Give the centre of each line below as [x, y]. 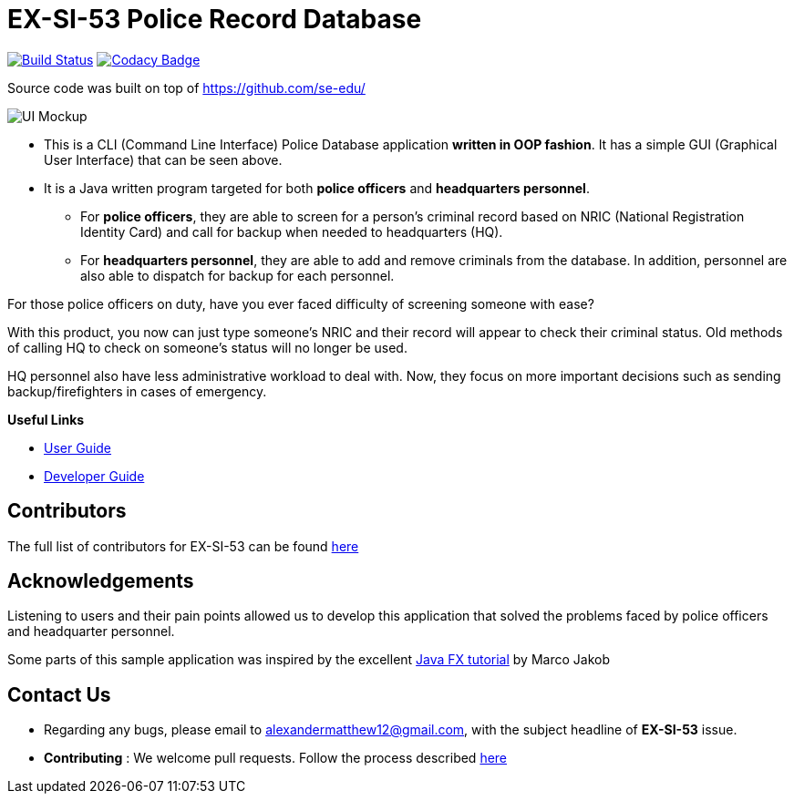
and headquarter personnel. [91, 632]
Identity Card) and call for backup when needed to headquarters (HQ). [292, 231]
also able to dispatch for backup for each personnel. [237, 275]
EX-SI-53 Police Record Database [215, 19]
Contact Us [59, 694]
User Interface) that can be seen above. [163, 159]
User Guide [78, 447]
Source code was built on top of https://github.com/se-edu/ [186, 87]
